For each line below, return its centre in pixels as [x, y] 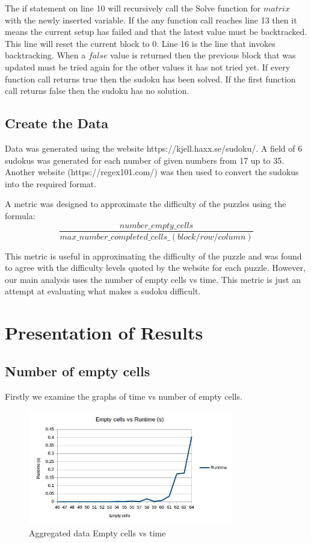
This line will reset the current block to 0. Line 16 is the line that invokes [140, 43]
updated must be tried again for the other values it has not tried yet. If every [148, 67]
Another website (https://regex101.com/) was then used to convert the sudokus [152, 172]
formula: [20, 215]
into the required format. [51, 183]
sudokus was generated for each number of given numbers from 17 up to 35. [145, 160]
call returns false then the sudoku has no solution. [97, 91]
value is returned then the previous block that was [203, 55]
